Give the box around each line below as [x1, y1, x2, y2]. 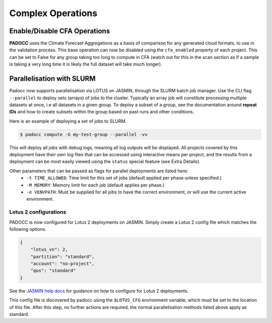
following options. [9, 226, 46, 232]
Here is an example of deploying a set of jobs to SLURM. [9, 118, 127, 124]
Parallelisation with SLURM [9, 75, 96, 83]
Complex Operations [9, 8, 98, 19]
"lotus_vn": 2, [30, 247, 68, 252]
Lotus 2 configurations [9, 209, 66, 216]
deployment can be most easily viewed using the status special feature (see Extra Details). [9, 159, 201, 165]
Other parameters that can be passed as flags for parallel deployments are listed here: [9, 168, 188, 174]
